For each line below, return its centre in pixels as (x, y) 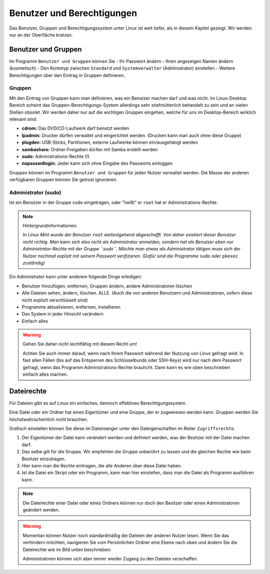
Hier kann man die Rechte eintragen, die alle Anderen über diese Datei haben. (102, 466)
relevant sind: (23, 119)
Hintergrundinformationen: (50, 225)
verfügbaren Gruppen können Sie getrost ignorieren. (63, 180)
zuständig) (34, 262)
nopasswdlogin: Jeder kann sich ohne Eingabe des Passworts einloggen (97, 163)
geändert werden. (41, 510)
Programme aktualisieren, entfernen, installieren (71, 307)
